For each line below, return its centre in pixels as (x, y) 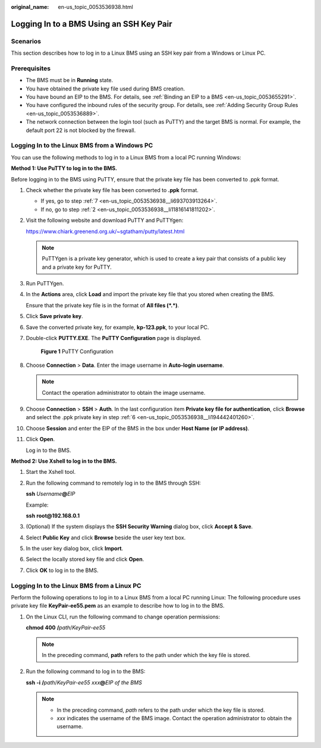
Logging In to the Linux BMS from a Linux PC (76, 586)
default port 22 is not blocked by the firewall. (81, 130)
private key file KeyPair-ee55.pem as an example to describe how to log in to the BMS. (118, 606)
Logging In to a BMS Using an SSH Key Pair (92, 24)
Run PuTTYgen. (45, 284)
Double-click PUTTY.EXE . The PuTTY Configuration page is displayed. (114, 338)
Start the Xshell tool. (51, 472)
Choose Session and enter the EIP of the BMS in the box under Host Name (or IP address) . (138, 428)
